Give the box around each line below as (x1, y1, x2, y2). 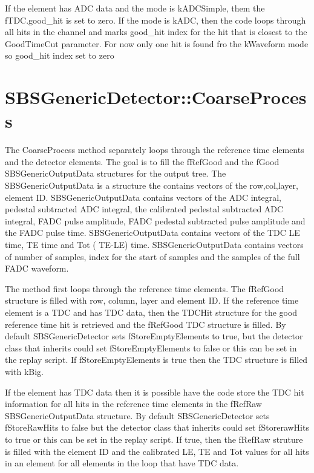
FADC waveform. (5, 262, 69, 275)
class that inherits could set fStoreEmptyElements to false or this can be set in (5, 341, 297, 354)
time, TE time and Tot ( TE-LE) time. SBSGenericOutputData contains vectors (5, 238, 304, 251)
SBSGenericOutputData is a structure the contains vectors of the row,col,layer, (5, 179, 298, 192)
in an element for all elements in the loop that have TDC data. (5, 457, 239, 469)
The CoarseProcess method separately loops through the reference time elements (5, 143, 304, 156)
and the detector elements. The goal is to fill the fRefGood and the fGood (5, 155, 280, 168)
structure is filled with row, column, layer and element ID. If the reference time (5, 294, 299, 307)
